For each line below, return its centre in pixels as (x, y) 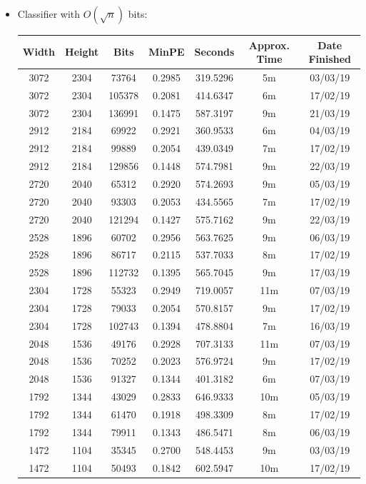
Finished (330, 59)
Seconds (214, 52)
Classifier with (49, 14)
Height (82, 52)
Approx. (269, 45)
